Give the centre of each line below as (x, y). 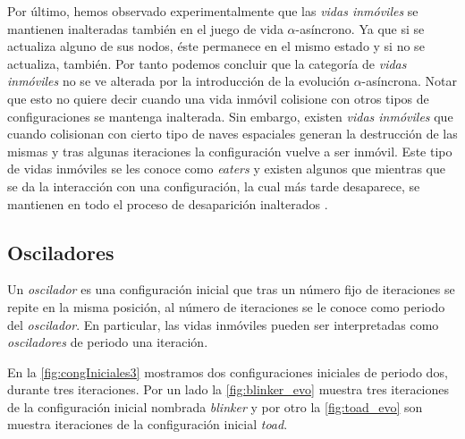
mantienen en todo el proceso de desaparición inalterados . (168, 203)
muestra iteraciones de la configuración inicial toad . (148, 424)
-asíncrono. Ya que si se (360, 28)
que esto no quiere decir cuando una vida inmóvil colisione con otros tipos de (218, 98)
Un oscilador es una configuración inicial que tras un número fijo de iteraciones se (231, 289)
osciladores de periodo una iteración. (108, 342)
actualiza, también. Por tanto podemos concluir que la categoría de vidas (207, 63)
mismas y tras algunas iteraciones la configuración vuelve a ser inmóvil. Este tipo (230, 151)
